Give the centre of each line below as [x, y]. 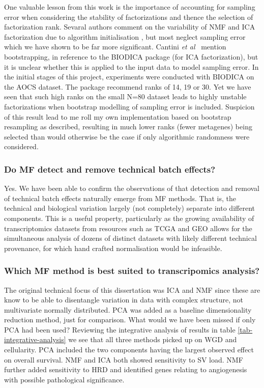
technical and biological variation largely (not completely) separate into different [129, 208]
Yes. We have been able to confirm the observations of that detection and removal [132, 188]
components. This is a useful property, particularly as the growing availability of [129, 218]
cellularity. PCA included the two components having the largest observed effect [129, 350]
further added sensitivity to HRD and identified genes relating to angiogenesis [126, 369]
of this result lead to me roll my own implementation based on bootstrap [118, 116]
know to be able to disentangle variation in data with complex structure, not [124, 300]
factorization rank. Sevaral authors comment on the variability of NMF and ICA [130, 27]
